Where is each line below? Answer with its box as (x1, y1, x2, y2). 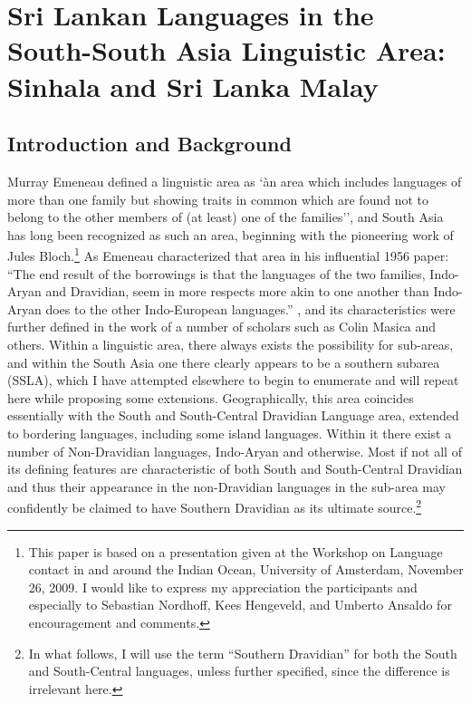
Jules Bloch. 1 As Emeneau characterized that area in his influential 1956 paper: (7, 244, 449, 265)
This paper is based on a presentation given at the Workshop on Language (28, 542, 443, 561)
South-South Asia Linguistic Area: (7, 32, 446, 69)
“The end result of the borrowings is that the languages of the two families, (7, 264, 426, 283)
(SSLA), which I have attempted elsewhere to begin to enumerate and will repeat (7, 371, 459, 390)
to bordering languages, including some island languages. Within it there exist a (7, 423, 452, 442)
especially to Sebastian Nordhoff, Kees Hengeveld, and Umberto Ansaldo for (28, 595, 452, 614)
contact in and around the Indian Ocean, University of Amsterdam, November (28, 560, 464, 579)
